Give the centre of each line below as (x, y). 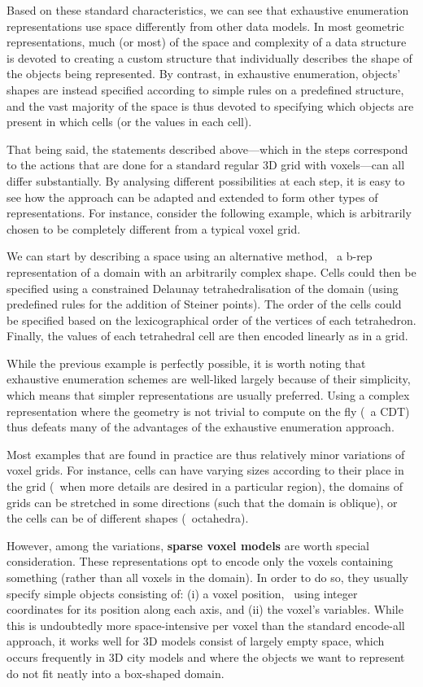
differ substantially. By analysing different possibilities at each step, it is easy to (206, 180)
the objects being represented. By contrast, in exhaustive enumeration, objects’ (204, 74)
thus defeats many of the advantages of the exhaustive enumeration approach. (201, 427)
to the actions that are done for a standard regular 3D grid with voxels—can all (206, 165)
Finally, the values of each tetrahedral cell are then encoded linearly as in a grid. (207, 336)
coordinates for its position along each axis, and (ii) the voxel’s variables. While (205, 609)
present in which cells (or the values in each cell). (129, 122)
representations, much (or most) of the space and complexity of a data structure (207, 42)
